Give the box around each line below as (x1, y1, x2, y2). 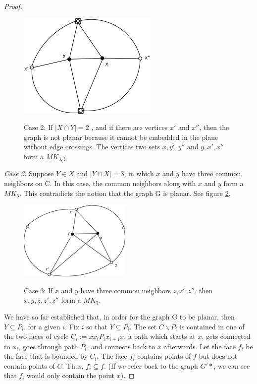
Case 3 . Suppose (4, 168, 54, 179)
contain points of (4, 360, 55, 371)
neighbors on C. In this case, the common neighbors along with (4, 178, 196, 189)
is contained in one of (179, 321, 245, 331)
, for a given (23, 321, 60, 331)
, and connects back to (87, 341, 155, 351)
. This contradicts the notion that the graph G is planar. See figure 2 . (19, 188, 231, 198)
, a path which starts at (124, 331, 196, 341)
